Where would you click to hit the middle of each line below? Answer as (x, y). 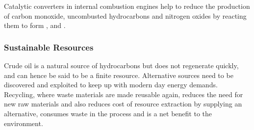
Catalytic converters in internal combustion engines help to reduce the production (127, 6)
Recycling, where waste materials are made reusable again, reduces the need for (124, 94)
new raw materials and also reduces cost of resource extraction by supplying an (123, 104)
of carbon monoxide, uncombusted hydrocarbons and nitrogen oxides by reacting (125, 15)
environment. (24, 123)
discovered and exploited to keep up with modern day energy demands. (111, 85)
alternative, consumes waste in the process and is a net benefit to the (108, 113)
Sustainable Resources (49, 47)
